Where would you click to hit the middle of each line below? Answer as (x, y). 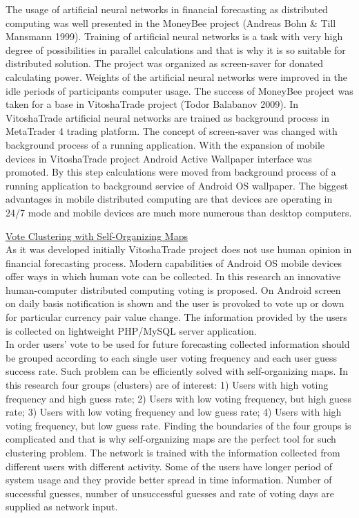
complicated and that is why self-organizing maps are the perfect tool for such (171, 439)
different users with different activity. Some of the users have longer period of (169, 466)
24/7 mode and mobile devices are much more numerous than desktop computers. (179, 212)
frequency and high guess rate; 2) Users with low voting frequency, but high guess (179, 398)
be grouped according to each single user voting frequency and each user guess (172, 357)
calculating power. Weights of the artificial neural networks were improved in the (177, 76)
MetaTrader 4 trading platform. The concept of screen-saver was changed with (172, 131)
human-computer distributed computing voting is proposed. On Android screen (173, 289)
